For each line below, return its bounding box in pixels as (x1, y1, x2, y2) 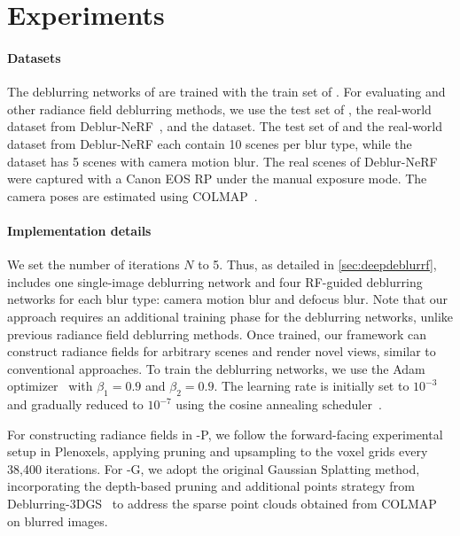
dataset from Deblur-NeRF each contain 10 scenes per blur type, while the (7, 134, 412, 152)
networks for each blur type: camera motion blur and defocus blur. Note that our (7, 290, 448, 308)
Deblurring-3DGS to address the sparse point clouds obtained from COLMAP (7, 494, 437, 513)
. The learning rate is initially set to (214, 377, 409, 395)
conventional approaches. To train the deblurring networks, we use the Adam (7, 359, 425, 377)
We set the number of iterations (7, 255, 180, 274)
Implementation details (7, 221, 152, 239)
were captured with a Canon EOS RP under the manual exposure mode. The (7, 169, 427, 188)
